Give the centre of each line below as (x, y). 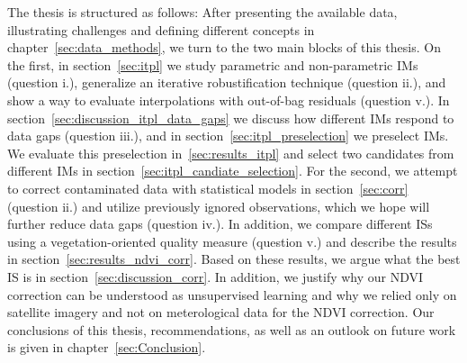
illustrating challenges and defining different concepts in (161, 29)
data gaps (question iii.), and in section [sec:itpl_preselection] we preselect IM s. (228, 136)
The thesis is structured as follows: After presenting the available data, (202, 12)
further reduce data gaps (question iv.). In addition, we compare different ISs (220, 224)
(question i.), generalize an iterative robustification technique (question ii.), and (227, 82)
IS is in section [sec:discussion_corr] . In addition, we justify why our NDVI (216, 276)
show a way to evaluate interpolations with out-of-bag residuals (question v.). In (229, 100)
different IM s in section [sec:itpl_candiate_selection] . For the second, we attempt (233, 171)
